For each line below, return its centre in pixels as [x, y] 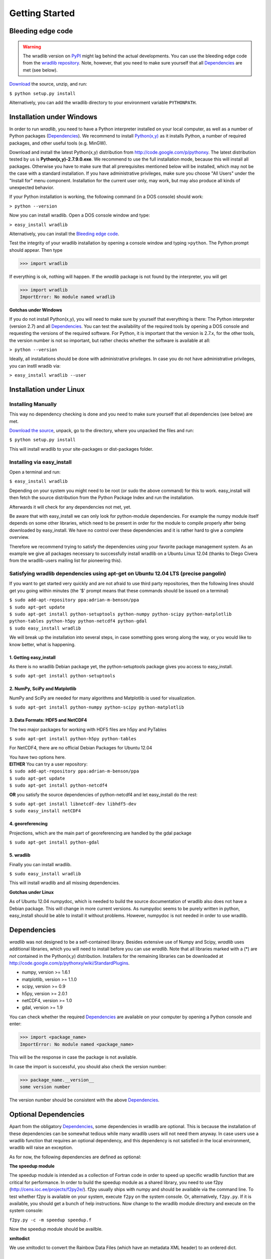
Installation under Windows [53, 117]
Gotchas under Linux [32, 892]
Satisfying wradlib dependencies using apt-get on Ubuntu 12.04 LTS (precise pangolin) [118, 574]
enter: [16, 1024]
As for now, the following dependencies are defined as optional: [75, 1157]
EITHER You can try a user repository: [48, 764]
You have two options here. [38, 757]
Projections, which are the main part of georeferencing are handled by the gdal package [100, 833]
